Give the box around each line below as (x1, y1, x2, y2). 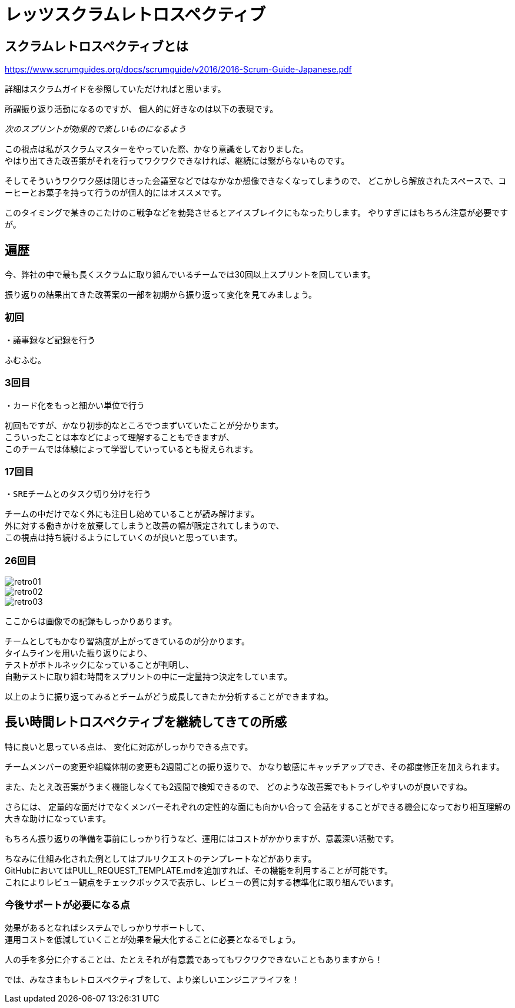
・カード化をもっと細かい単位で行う (5, 400, 145, 410)
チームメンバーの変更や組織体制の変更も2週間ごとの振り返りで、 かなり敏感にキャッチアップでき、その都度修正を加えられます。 (5, 761, 504, 772)
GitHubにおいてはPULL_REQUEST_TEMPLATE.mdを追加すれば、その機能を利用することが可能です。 (5, 865, 393, 875)
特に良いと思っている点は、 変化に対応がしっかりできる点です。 (5, 741, 253, 752)
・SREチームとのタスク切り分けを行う (5, 489, 151, 499)
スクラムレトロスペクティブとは (5, 38, 188, 54)
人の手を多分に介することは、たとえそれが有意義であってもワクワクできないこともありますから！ (5, 954, 383, 964)
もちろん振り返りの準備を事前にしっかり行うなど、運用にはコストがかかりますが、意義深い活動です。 (5, 833, 399, 844)
